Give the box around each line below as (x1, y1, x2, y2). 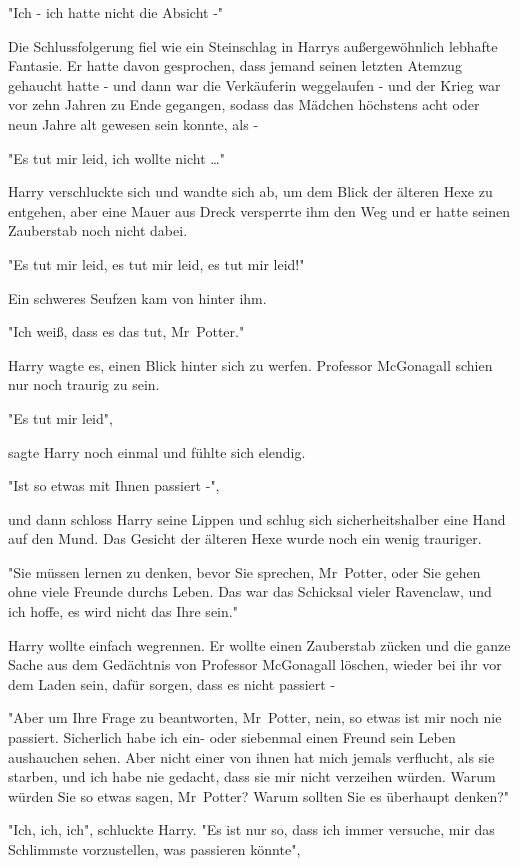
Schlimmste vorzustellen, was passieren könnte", (8, 839, 301, 859)
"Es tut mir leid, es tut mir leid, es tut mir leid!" (8, 253, 305, 274)
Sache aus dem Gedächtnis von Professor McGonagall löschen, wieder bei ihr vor (8, 654, 502, 675)
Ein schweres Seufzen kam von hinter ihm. (8, 287, 267, 308)
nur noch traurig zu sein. (8, 374, 160, 395)
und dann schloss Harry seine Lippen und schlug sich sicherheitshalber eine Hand (8, 508, 506, 529)
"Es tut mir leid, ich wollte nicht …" (8, 147, 225, 168)
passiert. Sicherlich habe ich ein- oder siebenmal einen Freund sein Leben (8, 727, 456, 748)
